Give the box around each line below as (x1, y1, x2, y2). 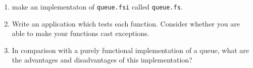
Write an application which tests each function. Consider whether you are (12, 18, 240, 28)
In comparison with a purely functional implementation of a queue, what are (12, 44, 249, 55)
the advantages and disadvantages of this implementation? (12, 54, 192, 65)
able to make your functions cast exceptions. (12, 28, 149, 38)
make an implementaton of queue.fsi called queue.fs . (12, 1, 183, 11)
